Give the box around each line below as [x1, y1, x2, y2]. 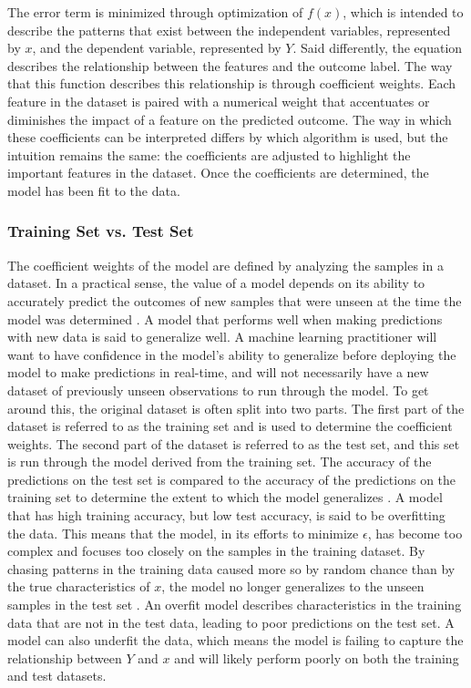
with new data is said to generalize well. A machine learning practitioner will [7, 327, 437, 346]
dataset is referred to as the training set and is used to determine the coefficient [7, 416, 453, 436]
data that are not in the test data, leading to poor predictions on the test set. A [7, 612, 455, 632]
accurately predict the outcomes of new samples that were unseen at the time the [7, 291, 462, 310]
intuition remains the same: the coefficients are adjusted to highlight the [7, 145, 411, 164]
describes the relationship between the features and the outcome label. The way [7, 56, 453, 75]
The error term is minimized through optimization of [7, 3, 303, 21]
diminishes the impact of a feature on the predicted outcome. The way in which [7, 109, 452, 128]
